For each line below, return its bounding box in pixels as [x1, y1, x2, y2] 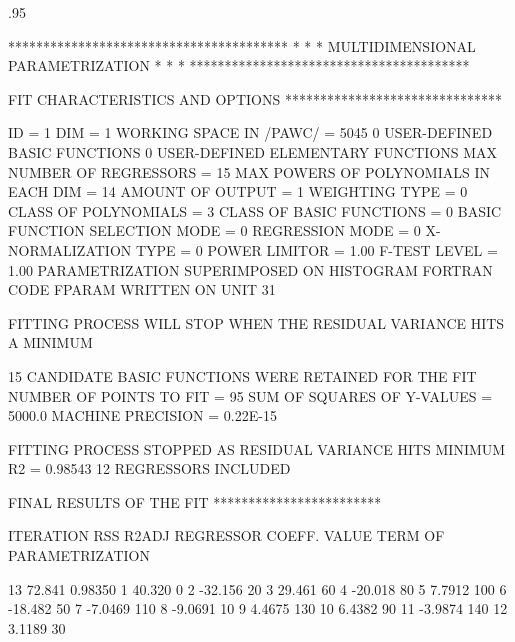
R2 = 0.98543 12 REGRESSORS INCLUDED [8, 458, 291, 479]
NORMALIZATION [8, 239, 132, 260]
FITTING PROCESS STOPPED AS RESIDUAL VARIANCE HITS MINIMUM [8, 438, 506, 459]
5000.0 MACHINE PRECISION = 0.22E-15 [8, 405, 277, 426]
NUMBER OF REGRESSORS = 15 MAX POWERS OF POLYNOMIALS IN [8, 161, 490, 182]
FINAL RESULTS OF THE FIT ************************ [8, 491, 382, 512]
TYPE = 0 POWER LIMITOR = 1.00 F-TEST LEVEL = [135, 239, 498, 260]
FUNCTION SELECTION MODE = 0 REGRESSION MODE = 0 [8, 220, 421, 241]
